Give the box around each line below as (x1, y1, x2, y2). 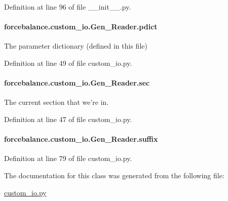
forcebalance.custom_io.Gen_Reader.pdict (4, 21, 158, 32)
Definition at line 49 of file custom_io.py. (4, 57, 132, 68)
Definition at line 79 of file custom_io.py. (4, 153, 132, 164)
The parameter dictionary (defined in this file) (4, 41, 147, 51)
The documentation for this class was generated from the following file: (4, 170, 224, 180)
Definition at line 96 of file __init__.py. (4, 2, 131, 12)
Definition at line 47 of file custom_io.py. (4, 113, 132, 124)
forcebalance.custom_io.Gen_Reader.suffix (4, 134, 158, 144)
